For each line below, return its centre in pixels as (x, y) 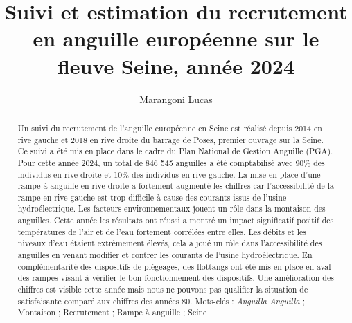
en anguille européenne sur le (176, 38)
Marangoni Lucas (176, 99)
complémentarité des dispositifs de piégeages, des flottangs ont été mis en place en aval (174, 266)
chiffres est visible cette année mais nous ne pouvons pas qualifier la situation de (163, 289)
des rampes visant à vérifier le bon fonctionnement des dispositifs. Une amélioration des (176, 278)
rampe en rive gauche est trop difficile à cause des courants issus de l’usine (152, 197)
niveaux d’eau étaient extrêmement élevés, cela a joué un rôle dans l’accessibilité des (170, 243)
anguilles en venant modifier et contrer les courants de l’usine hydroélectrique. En (165, 255)
